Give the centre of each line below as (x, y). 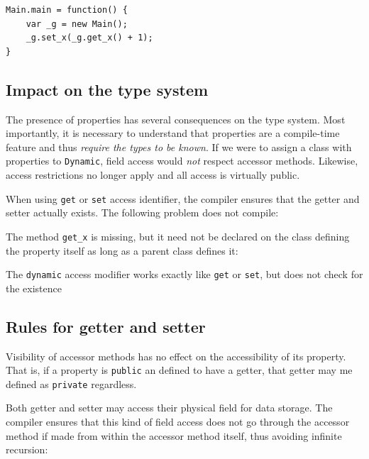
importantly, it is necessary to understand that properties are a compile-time (173, 133)
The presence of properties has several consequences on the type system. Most (176, 119)
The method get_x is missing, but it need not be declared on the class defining (178, 236)
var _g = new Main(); (77, 24)
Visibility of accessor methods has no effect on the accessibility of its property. (176, 356)
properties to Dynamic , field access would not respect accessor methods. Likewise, (182, 161)
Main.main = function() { (67, 10)
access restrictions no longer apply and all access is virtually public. (153, 175)
